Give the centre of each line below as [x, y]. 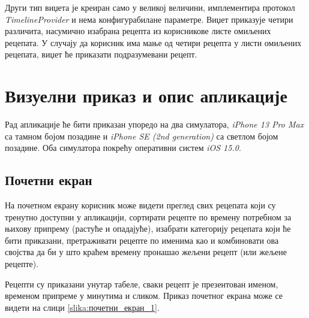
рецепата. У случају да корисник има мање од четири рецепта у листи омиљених [153, 42]
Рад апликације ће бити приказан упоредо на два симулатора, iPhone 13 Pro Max [154, 124]
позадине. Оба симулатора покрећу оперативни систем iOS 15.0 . [123, 148]
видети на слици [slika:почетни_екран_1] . [82, 307]
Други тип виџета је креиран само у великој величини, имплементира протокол [150, 7]
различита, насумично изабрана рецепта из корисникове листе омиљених [138, 31]
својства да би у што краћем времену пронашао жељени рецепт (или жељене [146, 252]
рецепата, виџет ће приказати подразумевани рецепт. [101, 54]
